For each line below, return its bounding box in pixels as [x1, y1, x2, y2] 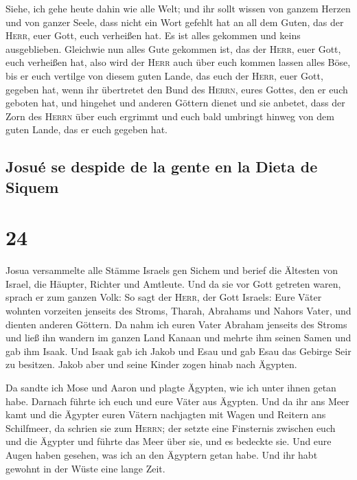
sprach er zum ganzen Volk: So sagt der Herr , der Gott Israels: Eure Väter [5, 290, 322, 304]
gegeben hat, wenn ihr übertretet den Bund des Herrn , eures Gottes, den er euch [5, 82, 348, 96]
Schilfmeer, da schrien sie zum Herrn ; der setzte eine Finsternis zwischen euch [5, 420, 336, 435]
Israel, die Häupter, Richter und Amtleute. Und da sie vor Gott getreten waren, [5, 276, 341, 290]
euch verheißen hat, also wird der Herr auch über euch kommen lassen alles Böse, [5, 55, 351, 69]
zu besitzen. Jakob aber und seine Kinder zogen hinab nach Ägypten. [5, 357, 297, 372]
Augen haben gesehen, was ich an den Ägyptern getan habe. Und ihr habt [5, 447, 318, 461]
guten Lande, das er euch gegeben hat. [5, 122, 168, 137]
